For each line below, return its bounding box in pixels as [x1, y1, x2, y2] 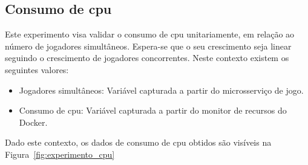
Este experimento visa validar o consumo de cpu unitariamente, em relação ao [5, 28, 295, 40]
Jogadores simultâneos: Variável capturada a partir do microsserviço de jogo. [19, 83, 304, 96]
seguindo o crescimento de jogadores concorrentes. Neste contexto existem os [5, 51, 289, 64]
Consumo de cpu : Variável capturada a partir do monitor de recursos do [19, 104, 287, 117]
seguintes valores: [5, 63, 69, 76]
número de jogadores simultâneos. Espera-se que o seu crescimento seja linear [5, 39, 292, 52]
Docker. [19, 115, 48, 128]
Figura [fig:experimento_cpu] [5, 147, 115, 160]
